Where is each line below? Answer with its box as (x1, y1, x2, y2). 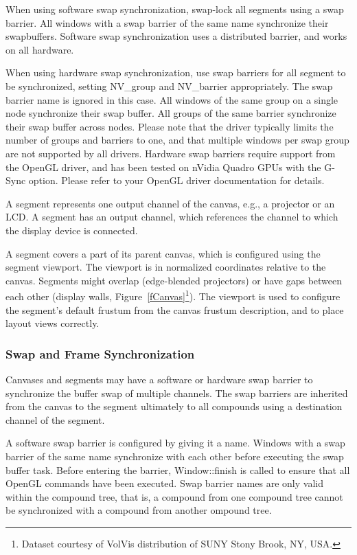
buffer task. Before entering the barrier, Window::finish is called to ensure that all (5, 462, 350, 477)
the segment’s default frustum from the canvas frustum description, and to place (5, 302, 344, 317)
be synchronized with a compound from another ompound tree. (5, 503, 272, 517)
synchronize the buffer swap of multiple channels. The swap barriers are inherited (5, 385, 348, 400)
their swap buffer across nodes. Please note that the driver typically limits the (5, 119, 334, 133)
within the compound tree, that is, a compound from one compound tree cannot (5, 489, 343, 503)
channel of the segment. (5, 412, 105, 427)
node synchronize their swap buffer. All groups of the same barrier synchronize (5, 106, 336, 120)
